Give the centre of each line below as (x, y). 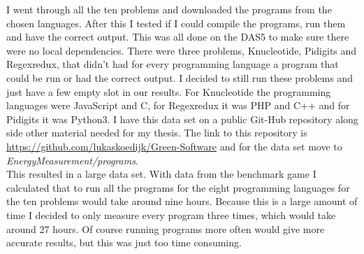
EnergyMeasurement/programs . (72, 160)
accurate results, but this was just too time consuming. (124, 242)
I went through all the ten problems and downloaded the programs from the (169, 9)
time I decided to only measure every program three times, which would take (171, 214)
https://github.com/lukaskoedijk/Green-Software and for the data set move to (174, 146)
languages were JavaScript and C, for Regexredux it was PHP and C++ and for (178, 105)
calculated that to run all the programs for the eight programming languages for (178, 187)
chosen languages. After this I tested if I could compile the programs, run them (176, 23)
